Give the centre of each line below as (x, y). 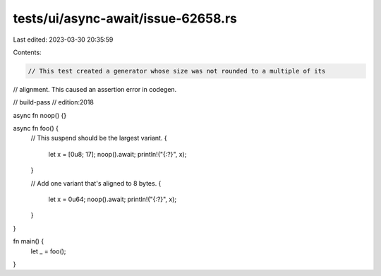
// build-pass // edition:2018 (54, 102)
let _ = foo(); (48, 251)
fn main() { (29, 241)
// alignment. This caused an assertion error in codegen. (95, 89)
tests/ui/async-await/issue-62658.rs (125, 18)
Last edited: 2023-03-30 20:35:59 (63, 40)
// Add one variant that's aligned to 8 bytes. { (96, 183)
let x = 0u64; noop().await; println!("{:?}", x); (113, 199)
